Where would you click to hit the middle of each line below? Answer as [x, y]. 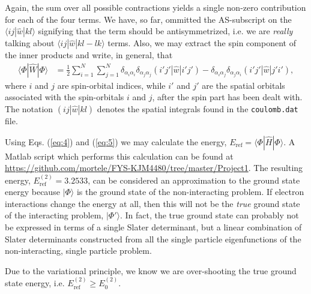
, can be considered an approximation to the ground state [194, 180]
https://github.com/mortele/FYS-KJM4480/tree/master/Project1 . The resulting [154, 168]
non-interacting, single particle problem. [78, 250]
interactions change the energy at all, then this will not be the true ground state [152, 203]
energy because [32, 192]
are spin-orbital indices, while [111, 85]
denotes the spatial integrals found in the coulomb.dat [198, 109]
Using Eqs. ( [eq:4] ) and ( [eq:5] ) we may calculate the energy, [116, 141]
